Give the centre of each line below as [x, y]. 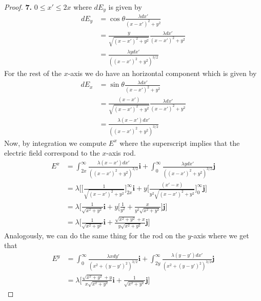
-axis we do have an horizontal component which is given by [162, 73]
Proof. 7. [18, 7]
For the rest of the [33, 73]
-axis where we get [220, 235]
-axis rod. [121, 153]
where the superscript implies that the [180, 143]
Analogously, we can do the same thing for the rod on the [95, 235]
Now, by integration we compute [55, 143]
